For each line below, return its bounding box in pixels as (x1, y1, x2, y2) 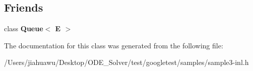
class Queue (4, 23, 43, 34)
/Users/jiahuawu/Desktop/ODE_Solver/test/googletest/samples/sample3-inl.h (4, 57, 249, 67)
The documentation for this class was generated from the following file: (4, 40, 223, 50)
